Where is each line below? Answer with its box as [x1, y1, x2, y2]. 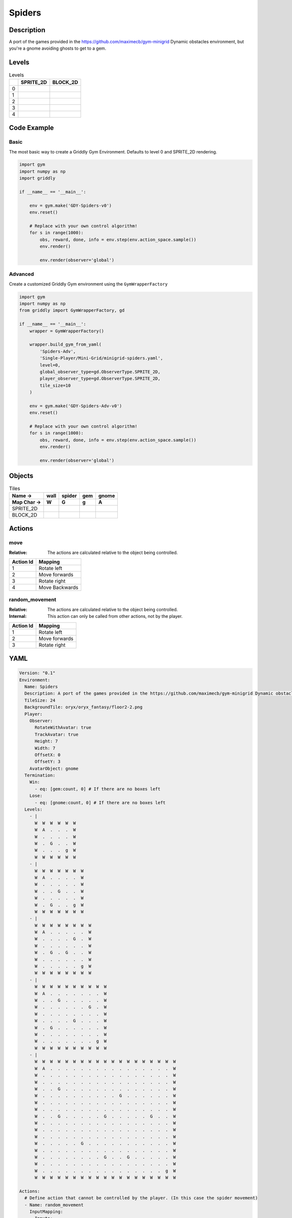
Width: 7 [35, 745, 55, 751]
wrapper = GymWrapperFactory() [29, 328, 104, 334]
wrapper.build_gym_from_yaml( [29, 342, 102, 347]
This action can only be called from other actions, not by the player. [47, 613, 183, 619]
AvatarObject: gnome [29, 765, 79, 771]
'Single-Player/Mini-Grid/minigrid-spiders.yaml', [39, 356, 163, 361]
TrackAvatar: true [35, 731, 79, 737]
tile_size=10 [39, 382, 71, 388]
